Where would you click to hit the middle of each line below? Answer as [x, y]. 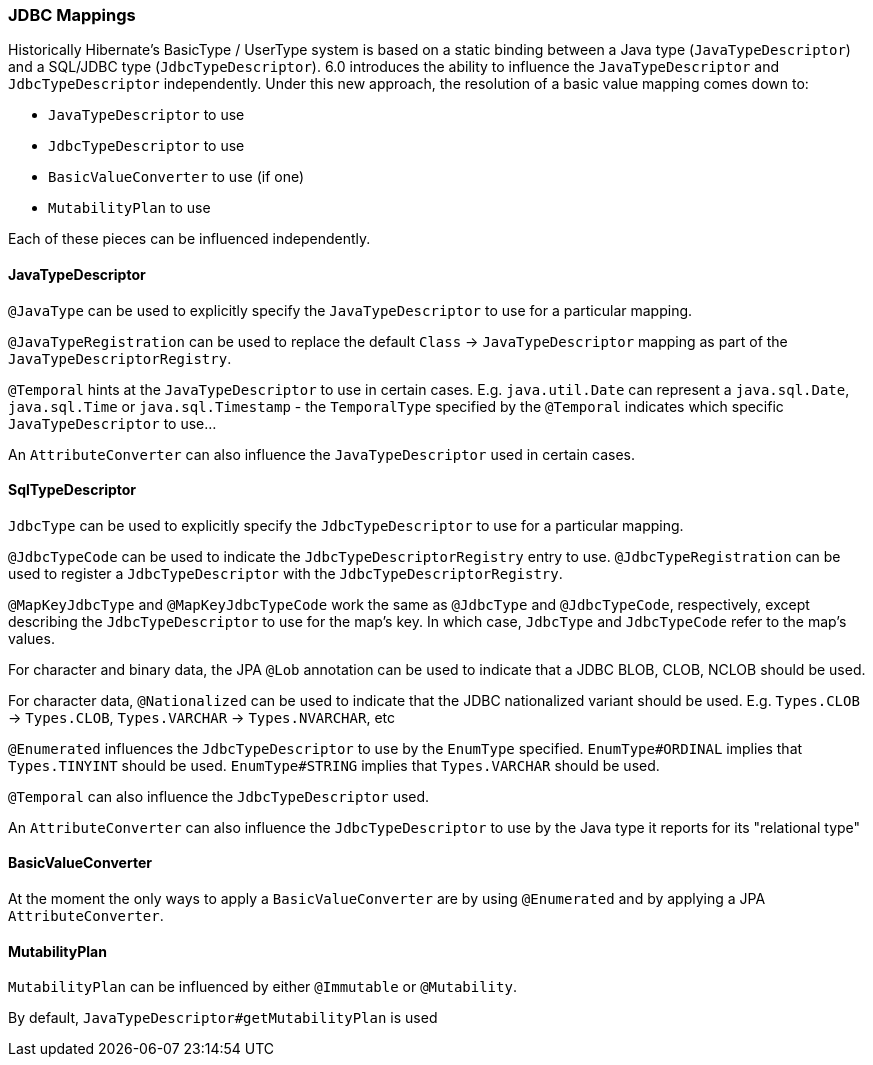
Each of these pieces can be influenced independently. [189, 239]
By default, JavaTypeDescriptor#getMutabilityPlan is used [223, 1018]
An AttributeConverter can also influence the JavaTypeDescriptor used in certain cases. [322, 454]
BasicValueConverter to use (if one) [176, 177]
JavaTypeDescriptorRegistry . [120, 358]
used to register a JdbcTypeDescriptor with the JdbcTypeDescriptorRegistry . [285, 573]
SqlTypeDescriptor [72, 490]
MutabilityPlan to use [129, 208]
